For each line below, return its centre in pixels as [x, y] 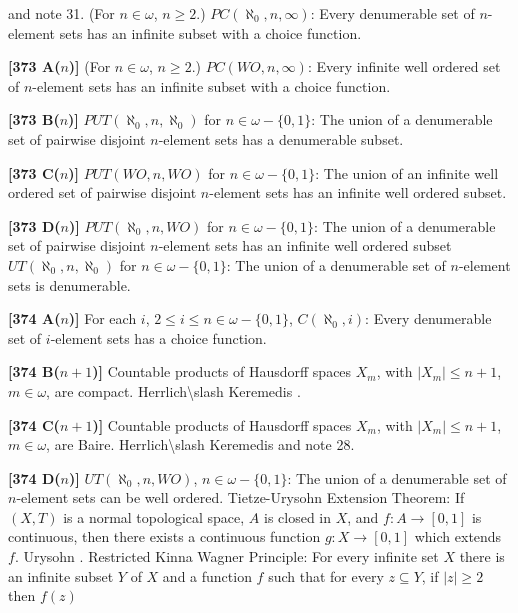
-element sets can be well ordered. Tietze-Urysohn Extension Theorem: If [240, 497]
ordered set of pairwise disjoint [102, 192]
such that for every [326, 575]
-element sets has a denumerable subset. [281, 138]
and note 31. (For [61, 13]
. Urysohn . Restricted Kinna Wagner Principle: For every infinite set [226, 556]
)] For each [102, 318]
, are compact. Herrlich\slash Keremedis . [173, 390]
